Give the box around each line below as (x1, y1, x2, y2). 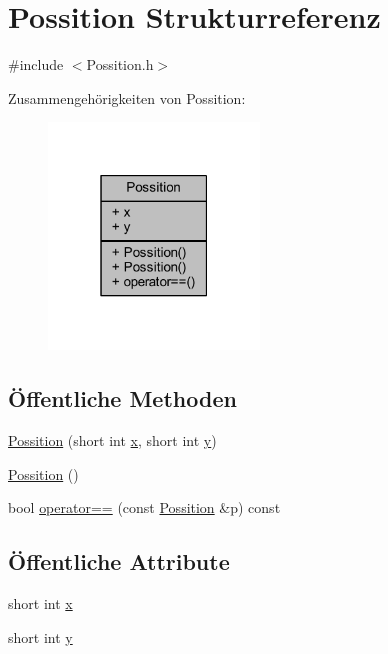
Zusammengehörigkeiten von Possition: (8, 87, 246, 108)
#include (8, 54, 64, 75)
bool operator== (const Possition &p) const (8, 497, 281, 518)
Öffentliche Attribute (8, 546, 230, 577)
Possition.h (86, 54, 154, 75)
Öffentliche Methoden (8, 383, 237, 414)
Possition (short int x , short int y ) (8, 430, 217, 451)
